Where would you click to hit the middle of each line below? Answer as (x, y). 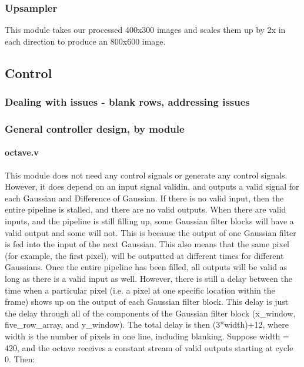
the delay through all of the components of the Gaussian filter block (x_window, (150, 313)
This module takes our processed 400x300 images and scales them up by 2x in (145, 30)
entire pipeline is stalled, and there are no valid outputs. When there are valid (146, 209)
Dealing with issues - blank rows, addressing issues (127, 102)
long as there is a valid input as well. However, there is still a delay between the (148, 279)
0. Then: (20, 359)
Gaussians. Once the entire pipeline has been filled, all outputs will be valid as (146, 267)
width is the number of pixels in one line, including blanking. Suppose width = (147, 336)
